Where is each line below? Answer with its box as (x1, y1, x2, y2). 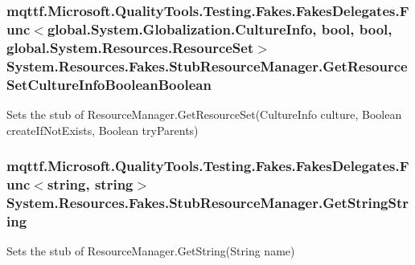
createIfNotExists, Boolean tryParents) (6, 121, 199, 138)
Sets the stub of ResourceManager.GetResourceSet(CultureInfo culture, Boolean (6, 105, 402, 122)
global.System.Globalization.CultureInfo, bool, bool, (47, 18, 392, 39)
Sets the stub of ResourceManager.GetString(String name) (6, 243, 295, 259)
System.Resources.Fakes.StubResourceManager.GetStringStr (6, 192, 409, 212)
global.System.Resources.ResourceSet (6, 37, 254, 57)
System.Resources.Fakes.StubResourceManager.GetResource (6, 55, 408, 75)
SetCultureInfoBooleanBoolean (6, 74, 212, 94)
